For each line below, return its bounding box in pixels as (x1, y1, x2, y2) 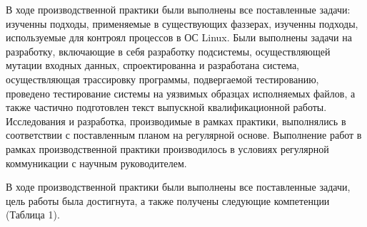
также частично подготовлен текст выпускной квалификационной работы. (6, 100, 327, 115)
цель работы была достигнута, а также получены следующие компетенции (6, 193, 330, 208)
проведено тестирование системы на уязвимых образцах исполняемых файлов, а (6, 85, 356, 100)
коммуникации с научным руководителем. (6, 155, 187, 170)
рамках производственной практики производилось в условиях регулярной (6, 141, 329, 156)
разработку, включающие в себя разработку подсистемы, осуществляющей (6, 43, 331, 58)
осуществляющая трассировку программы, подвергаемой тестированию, (6, 71, 319, 86)
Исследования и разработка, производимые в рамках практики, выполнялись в (6, 113, 346, 128)
